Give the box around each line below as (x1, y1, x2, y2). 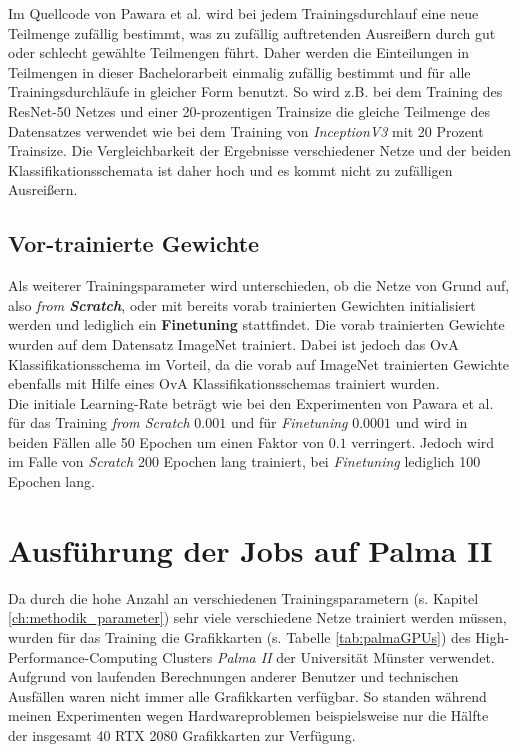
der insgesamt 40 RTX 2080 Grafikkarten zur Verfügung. (8, 724, 356, 745)
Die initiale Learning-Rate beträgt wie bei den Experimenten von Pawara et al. (8, 392, 494, 413)
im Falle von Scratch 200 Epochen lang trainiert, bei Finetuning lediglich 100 (8, 451, 481, 472)
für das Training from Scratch (8, 412, 190, 433)
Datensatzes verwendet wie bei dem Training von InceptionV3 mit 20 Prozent (8, 120, 484, 141)
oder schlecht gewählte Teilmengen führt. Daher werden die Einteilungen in (8, 42, 470, 63)
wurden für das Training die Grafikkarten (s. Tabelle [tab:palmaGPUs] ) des (8, 626, 471, 647)
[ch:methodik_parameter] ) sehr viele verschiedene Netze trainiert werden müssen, (8, 607, 507, 628)
